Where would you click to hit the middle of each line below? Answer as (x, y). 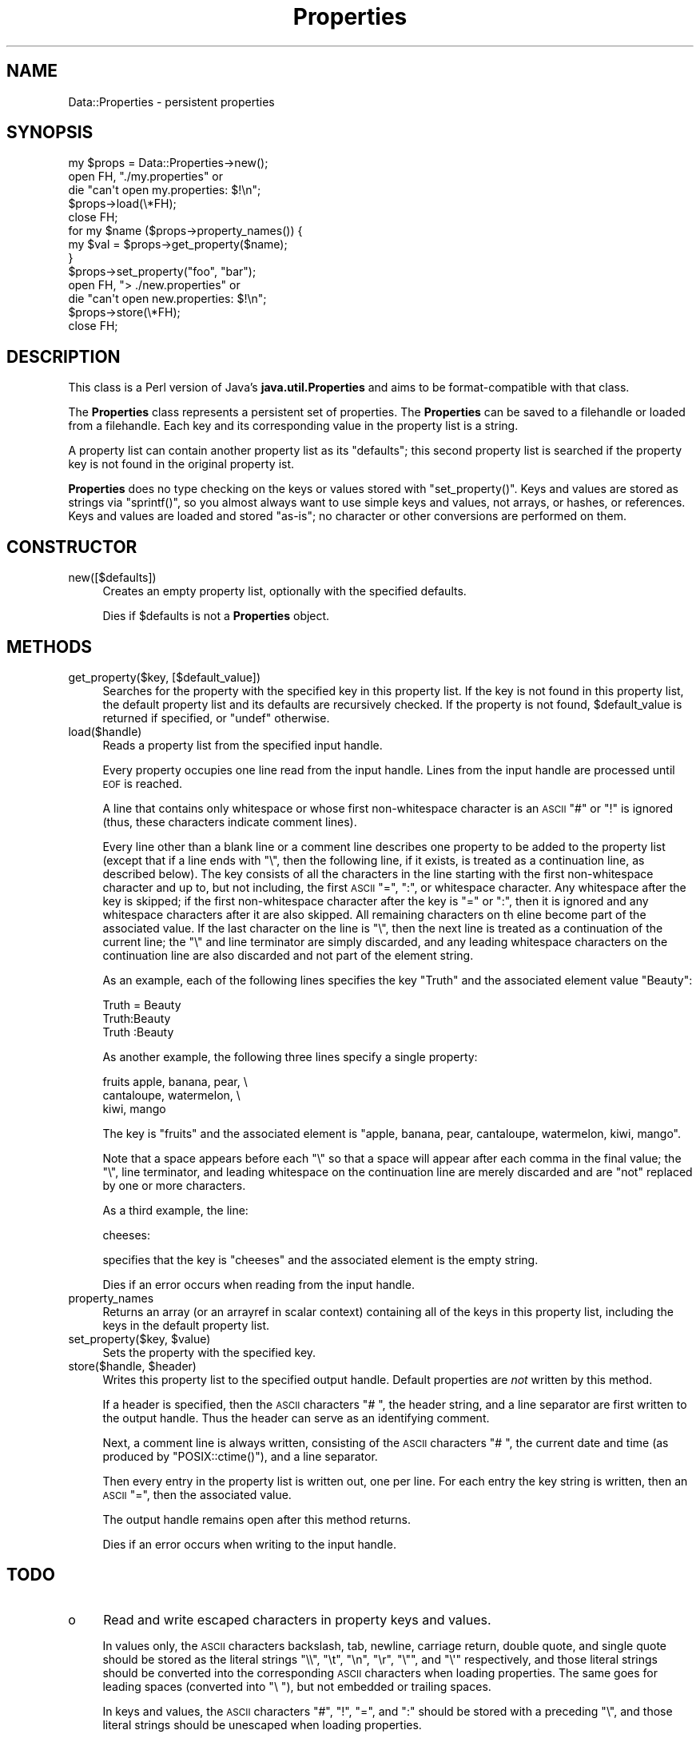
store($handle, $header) (132, 1366)
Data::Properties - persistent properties (171, 101)
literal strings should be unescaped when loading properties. (262, 1724)
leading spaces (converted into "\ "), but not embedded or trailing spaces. (297, 1686)
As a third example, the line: (175, 1210)
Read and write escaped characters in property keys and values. (297, 1619)
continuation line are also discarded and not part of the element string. (288, 955)
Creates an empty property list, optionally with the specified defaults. (284, 591)
